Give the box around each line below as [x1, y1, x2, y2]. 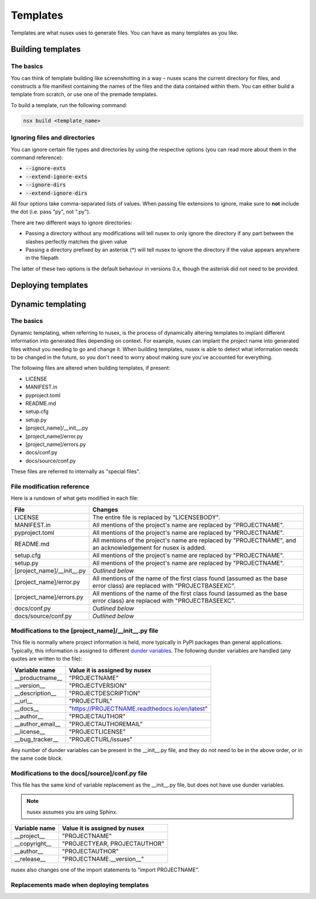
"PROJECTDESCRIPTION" [68, 689, 140, 697]
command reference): [11, 154, 64, 161]
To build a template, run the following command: [11, 101, 128, 108]
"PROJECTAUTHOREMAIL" [68, 720, 143, 728]
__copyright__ [14, 840, 52, 848]
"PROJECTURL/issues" [68, 735, 133, 743]
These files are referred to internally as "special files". [11, 468, 140, 475]
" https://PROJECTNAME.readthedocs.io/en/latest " [68, 704, 208, 712]
